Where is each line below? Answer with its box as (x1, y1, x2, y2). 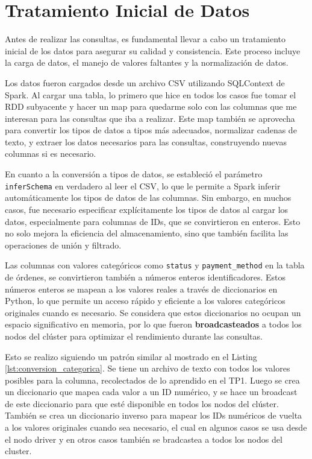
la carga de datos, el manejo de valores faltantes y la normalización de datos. (5, 56, 289, 69)
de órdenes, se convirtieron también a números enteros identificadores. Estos (5, 270, 286, 283)
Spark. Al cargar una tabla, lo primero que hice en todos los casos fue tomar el (5, 88, 296, 101)
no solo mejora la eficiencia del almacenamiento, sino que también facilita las (5, 227, 289, 239)
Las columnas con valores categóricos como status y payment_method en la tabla (5, 259, 305, 271)
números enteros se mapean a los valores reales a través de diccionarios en (5, 282, 278, 295)
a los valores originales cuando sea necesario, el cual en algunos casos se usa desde (5, 421, 307, 434)
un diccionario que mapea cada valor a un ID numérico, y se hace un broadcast (5, 385, 298, 398)
